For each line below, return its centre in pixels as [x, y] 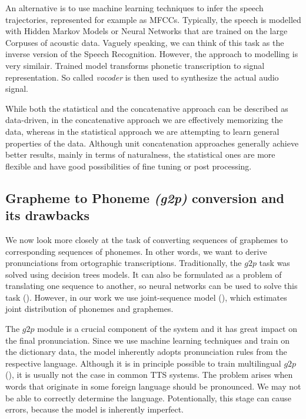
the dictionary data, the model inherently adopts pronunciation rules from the [146, 352]
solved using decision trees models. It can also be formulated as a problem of [144, 274]
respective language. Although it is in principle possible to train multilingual [143, 363]
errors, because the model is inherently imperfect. [94, 409]
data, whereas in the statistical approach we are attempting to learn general [142, 131]
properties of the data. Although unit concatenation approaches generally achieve [152, 143]
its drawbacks [48, 215]
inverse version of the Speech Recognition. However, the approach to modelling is [152, 54]
